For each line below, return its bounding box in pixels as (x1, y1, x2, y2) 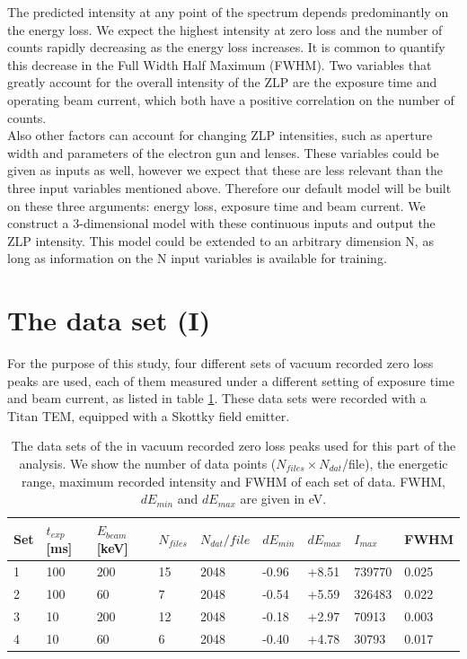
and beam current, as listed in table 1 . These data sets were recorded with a (7, 389, 427, 408)
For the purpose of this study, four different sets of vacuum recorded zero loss (7, 354, 434, 373)
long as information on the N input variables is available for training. (7, 249, 387, 268)
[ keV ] (96, 538, 128, 557)
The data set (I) (7, 302, 211, 338)
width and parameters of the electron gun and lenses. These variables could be (7, 143, 439, 162)
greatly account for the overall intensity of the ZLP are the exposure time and (7, 73, 437, 92)
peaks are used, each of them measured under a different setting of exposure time (7, 371, 454, 390)
